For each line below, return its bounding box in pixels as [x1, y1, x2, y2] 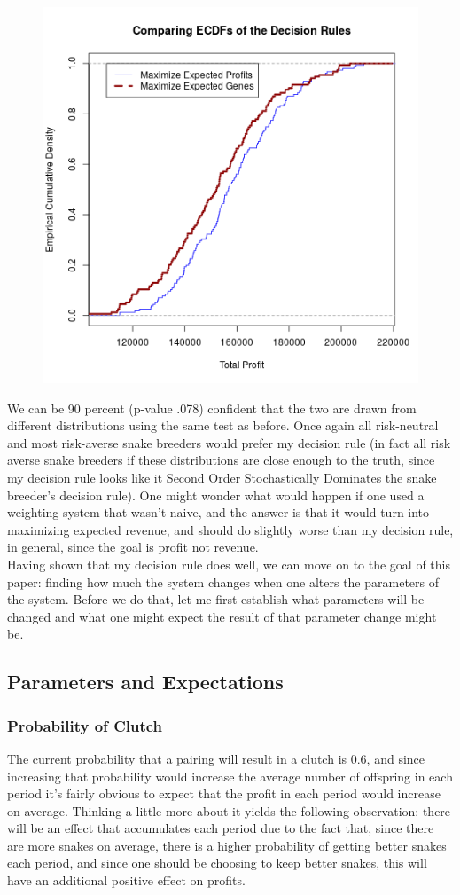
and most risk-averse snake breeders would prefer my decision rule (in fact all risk [7, 433, 451, 451]
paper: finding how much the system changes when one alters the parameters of [7, 572, 440, 591]
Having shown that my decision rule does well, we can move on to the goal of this [7, 554, 451, 573]
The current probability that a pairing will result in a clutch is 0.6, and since [7, 749, 425, 767]
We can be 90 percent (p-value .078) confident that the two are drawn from [7, 398, 417, 417]
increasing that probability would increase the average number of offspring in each [7, 766, 453, 785]
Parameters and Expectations [7, 668, 284, 695]
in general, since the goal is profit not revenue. [7, 538, 259, 556]
